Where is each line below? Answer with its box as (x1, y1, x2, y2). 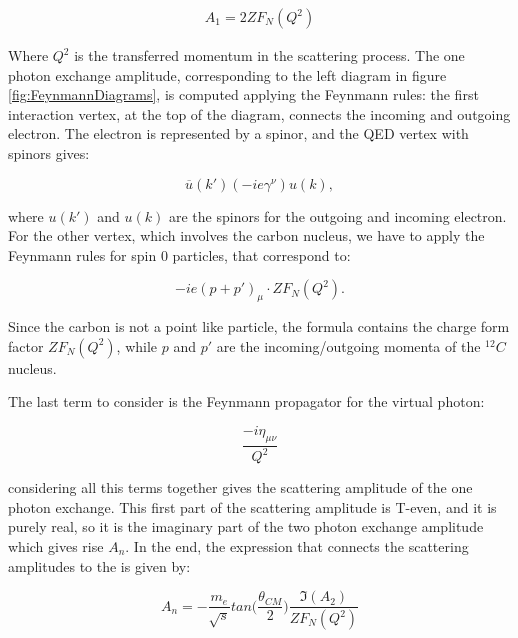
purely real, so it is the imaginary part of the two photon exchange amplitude (8, 516, 484, 537)
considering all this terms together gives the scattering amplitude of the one (8, 477, 473, 498)
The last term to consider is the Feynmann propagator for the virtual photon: (8, 391, 485, 412)
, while (116, 335, 158, 356)
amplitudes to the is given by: (8, 555, 191, 576)
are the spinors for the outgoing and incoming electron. (168, 205, 507, 226)
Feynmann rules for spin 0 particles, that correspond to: (8, 244, 351, 265)
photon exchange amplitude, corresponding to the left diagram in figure (8, 64, 447, 85)
